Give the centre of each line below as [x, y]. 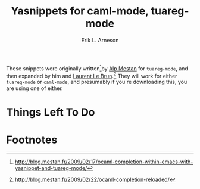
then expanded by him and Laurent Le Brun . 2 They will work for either [92, 75]
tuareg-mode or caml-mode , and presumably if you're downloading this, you [97, 82]
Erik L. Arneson [100, 40]
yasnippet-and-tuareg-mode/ [51, 168]
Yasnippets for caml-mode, [80, 11]
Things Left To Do [51, 112]
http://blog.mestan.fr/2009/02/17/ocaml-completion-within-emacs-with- [104, 162]
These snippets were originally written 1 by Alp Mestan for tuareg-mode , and [97, 68]
